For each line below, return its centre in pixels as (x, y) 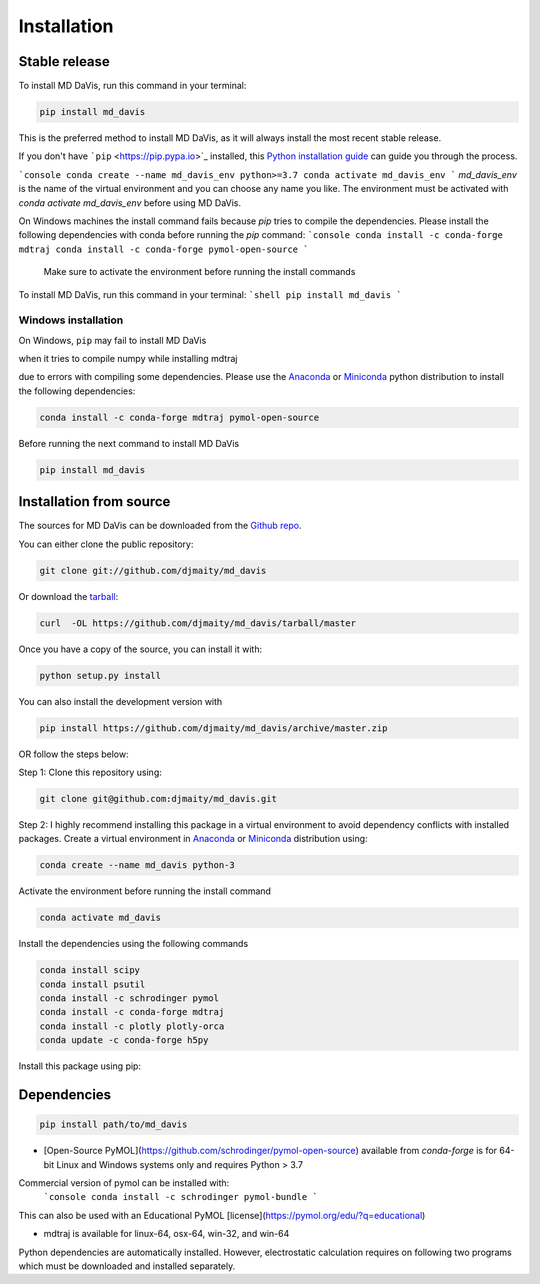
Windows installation (71, 320)
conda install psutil (92, 984)
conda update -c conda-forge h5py (124, 1040)
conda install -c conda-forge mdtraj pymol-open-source (179, 417)
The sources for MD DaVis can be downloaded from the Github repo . (160, 526)
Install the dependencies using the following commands (133, 944)
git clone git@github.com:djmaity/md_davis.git (158, 798)
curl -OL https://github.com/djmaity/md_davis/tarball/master (198, 623)
